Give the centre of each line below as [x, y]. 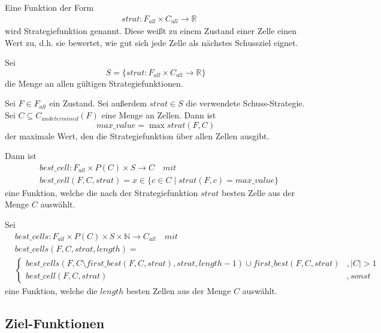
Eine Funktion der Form [49, 7]
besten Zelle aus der [258, 192]
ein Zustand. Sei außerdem [98, 103]
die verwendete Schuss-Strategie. [245, 103]
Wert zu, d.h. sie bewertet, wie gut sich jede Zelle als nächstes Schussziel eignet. [152, 42]
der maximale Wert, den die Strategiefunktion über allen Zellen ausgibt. [137, 135]
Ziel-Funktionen [55, 323]
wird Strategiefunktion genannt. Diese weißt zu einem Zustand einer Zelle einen [151, 31]
